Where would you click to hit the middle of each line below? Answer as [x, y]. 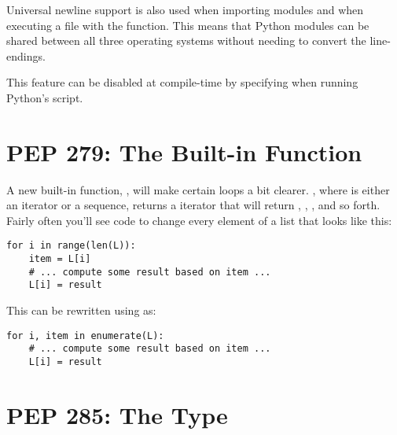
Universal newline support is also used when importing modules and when [185, 9]
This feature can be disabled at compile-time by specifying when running [182, 82]
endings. [26, 55]
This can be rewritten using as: [81, 310]
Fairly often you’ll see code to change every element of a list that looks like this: [199, 220]
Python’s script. [45, 97]
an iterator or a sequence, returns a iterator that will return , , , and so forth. [193, 205]
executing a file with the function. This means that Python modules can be [188, 25]
